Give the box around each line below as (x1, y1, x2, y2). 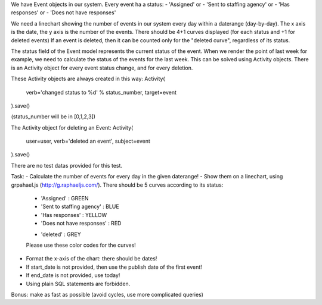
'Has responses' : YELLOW (41, 211, 107, 218)
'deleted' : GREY (41, 231, 81, 238)
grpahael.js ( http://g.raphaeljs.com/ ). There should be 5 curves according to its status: (11, 181, 224, 188)
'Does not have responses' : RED (41, 220, 122, 227)
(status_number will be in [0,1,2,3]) (11, 113, 95, 120)
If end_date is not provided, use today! (26, 272, 120, 279)
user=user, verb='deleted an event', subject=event (26, 137, 150, 145)
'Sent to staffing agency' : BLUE (41, 203, 119, 210)
